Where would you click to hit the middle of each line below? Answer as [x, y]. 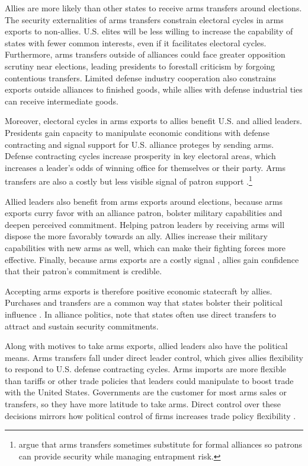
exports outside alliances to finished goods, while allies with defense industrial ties [154, 89]
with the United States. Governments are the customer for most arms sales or [146, 392]
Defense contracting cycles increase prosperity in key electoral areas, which [140, 156]
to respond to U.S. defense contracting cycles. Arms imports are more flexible [146, 369]
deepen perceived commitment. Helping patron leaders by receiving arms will [145, 224]
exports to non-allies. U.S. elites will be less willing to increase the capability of [149, 31]
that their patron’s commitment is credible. [84, 271]
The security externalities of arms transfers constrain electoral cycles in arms [144, 19]
